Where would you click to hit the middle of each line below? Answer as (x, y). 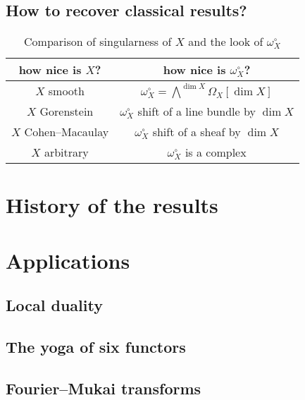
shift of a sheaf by (197, 132)
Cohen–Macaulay (67, 132)
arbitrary (66, 152)
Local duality (54, 305)
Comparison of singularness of (98, 42)
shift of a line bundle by (197, 111)
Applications (68, 260)
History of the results (112, 205)
